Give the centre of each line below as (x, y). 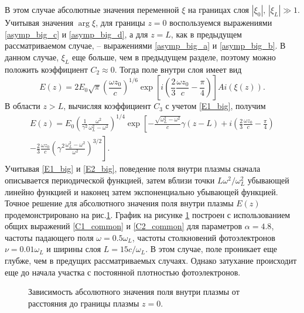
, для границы (120, 22)
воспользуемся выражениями (221, 22)
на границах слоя (219, 9)
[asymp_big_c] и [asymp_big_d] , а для (76, 34)
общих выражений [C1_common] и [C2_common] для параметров (124, 226)
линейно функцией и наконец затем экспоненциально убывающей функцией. (141, 191)
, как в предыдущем (206, 34)
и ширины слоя (74, 249)
